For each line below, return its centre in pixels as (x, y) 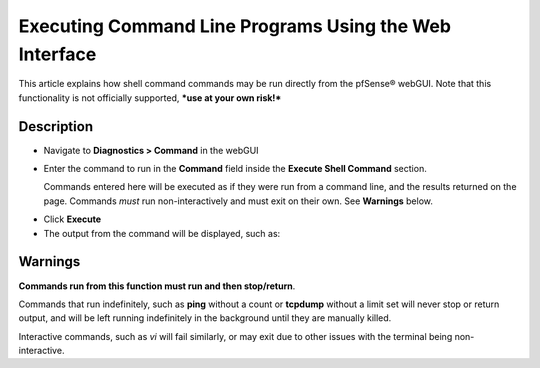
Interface (57, 54)
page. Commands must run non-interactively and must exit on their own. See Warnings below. (238, 201)
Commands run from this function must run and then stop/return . (157, 286)
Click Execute (72, 219)
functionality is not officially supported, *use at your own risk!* (150, 97)
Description (56, 126)
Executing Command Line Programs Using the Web (235, 26)
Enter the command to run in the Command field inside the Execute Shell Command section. (235, 169)
